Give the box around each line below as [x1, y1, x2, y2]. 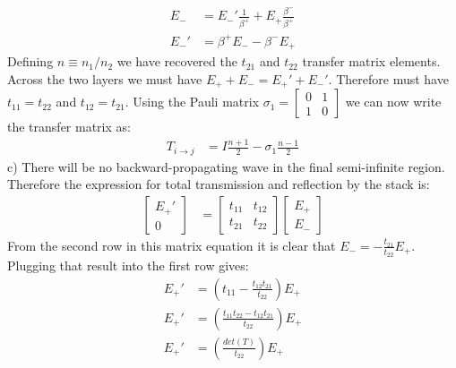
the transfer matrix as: [7, 117, 131, 136]
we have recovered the [116, 52, 237, 71]
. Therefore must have [328, 69, 449, 88]
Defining [7, 52, 54, 71]
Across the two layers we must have [7, 69, 202, 88]
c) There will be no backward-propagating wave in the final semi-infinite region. [7, 157, 445, 175]
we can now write [345, 92, 442, 111]
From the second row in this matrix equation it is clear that [7, 235, 336, 254]
